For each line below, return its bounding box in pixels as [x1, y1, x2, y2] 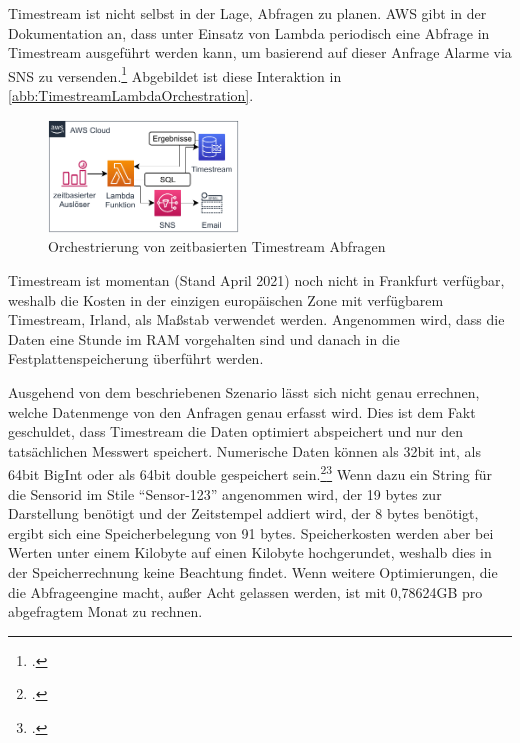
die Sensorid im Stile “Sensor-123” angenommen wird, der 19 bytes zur [8, 483, 442, 504]
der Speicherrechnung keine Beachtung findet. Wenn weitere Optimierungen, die [8, 561, 498, 582]
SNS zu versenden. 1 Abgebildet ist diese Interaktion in [8, 62, 342, 86]
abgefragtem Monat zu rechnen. [8, 601, 203, 622]
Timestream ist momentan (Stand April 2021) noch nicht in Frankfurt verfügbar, [8, 269, 505, 290]
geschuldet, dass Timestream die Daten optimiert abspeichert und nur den [8, 421, 463, 442]
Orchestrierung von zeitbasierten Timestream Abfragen [48, 236, 386, 257]
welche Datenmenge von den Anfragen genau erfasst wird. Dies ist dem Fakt [8, 401, 476, 422]
